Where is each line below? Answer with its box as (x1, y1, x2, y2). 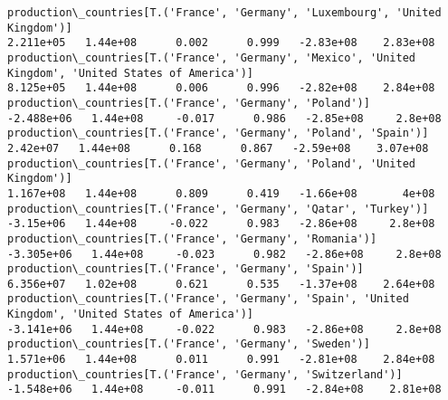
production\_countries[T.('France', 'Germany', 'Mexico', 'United (7, 51, 416, 64)
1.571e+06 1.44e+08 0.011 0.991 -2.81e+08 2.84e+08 (7, 353, 435, 367)
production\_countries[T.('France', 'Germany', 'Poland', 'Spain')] (7, 127, 429, 140)
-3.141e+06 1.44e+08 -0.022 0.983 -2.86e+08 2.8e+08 (7, 322, 442, 336)
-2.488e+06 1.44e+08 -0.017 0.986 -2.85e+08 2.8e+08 (7, 111, 442, 125)
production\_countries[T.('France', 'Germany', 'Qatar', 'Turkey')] (7, 202, 429, 215)
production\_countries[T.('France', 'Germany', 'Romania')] (7, 232, 377, 245)
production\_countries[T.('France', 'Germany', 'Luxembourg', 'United (7, 6, 442, 19)
